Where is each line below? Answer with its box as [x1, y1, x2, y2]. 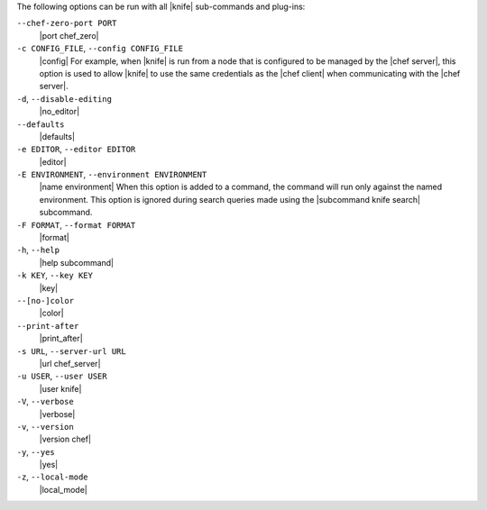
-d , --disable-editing [16, 93, 113, 104]
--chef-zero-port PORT [16, 18, 117, 29]
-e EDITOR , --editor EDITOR [16, 144, 136, 155]
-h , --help [16, 244, 60, 256]
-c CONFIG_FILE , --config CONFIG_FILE [16, 43, 184, 54]
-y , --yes [16, 446, 55, 457]
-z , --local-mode [16, 471, 88, 482]
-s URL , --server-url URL [16, 345, 126, 356]
